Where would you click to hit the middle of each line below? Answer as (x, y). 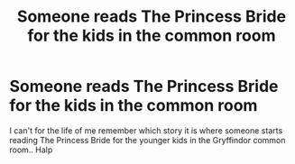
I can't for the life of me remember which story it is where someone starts (146, 130)
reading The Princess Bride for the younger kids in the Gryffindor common (147, 140)
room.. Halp (31, 150)
